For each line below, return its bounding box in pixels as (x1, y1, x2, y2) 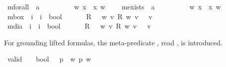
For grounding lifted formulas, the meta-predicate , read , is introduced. (4, 37, 223, 47)
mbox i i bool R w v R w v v (7, 11, 152, 21)
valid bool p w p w (7, 54, 91, 64)
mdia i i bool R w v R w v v (7, 21, 151, 31)
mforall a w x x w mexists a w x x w (7, 1, 221, 11)
